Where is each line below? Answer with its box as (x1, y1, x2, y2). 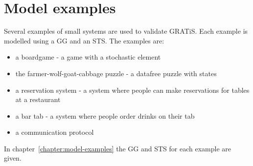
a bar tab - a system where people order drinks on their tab (15, 110, 195, 121)
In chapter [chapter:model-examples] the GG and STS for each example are (4, 143, 231, 153)
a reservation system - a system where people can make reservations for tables (15, 84, 250, 95)
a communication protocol (15, 127, 94, 137)
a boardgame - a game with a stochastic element (15, 52, 161, 62)
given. (4, 153, 22, 163)
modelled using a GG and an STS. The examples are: (4, 35, 164, 45)
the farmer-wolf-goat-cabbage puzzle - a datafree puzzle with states (15, 68, 217, 78)
